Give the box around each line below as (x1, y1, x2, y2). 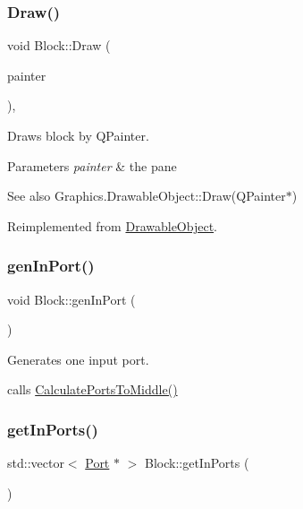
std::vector (7, 453, 64, 472)
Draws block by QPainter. (7, 126, 149, 144)
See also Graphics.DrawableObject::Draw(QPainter (7, 186, 286, 205)
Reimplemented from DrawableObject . (7, 216, 217, 235)
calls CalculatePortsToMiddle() (7, 380, 178, 399)
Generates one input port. (7, 349, 149, 368)
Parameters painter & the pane (7, 156, 177, 175)
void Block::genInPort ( (7, 289, 136, 308)
